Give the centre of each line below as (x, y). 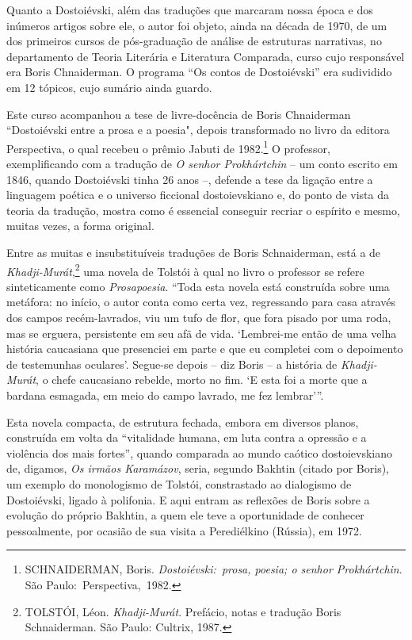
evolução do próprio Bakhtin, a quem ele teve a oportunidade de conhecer (185, 515)
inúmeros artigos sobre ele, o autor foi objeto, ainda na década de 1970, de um (197, 25)
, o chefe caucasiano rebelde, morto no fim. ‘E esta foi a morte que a (202, 379)
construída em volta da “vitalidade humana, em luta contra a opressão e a (187, 437)
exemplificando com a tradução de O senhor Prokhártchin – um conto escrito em (202, 163)
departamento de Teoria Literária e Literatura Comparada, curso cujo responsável (206, 56)
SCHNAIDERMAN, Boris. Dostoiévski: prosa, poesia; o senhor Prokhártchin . (214, 569)
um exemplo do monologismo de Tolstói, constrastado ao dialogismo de (179, 483)
